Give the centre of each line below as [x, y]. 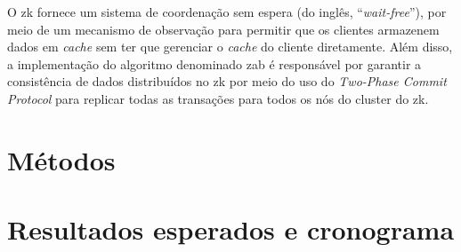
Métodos [61, 159]
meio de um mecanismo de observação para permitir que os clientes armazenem [223, 29]
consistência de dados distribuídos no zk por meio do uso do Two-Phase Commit [227, 81]
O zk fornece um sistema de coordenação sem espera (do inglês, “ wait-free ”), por [227, 12]
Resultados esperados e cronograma [231, 229]
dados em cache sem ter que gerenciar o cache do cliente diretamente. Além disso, [230, 47]
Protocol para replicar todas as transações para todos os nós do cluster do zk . [218, 98]
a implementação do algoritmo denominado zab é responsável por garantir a [214, 63]
